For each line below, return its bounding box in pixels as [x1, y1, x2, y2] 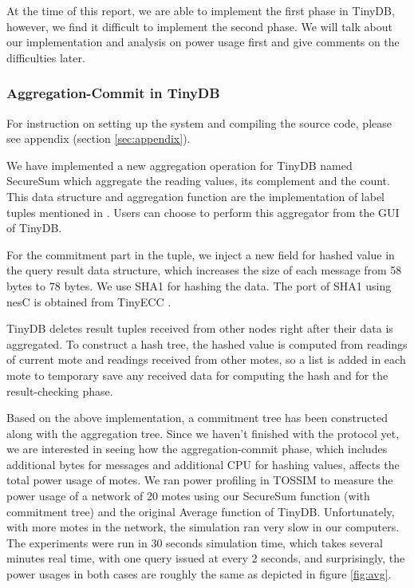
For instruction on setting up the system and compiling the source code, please [6, 114, 392, 131]
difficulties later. [6, 49, 85, 65]
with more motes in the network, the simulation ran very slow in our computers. [6, 519, 400, 535]
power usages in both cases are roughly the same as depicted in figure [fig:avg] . [6, 566, 392, 582]
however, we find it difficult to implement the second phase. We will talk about [6, 18, 392, 34]
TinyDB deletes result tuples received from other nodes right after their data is [6, 320, 393, 337]
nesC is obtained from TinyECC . [6, 293, 172, 310]
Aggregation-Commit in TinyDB [6, 83, 220, 103]
